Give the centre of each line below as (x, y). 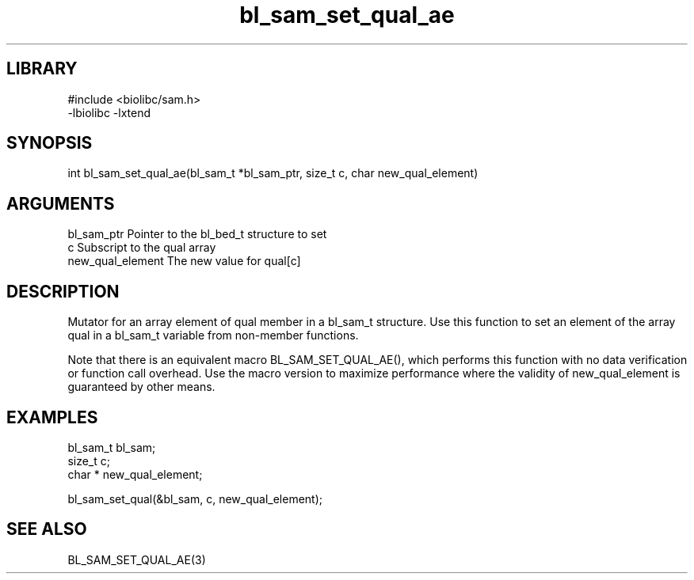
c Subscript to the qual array (142, 248)
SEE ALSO (47, 529)
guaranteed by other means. (141, 387)
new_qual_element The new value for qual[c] (184, 261)
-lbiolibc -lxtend (109, 112)
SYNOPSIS (50, 143)
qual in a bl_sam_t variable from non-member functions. (213, 335)
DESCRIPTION (63, 291)
